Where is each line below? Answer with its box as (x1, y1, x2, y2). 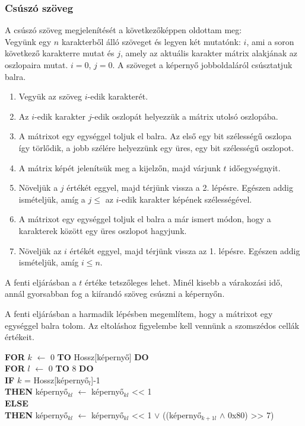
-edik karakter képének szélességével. (119, 193, 252, 205)
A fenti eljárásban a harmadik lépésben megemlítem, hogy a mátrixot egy (5, 307, 273, 319)
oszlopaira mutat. (5, 59, 68, 71)
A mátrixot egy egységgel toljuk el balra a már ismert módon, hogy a (18, 213, 271, 225)
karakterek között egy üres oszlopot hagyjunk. (18, 224, 187, 236)
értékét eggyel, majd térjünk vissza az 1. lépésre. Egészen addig (69, 244, 300, 257)
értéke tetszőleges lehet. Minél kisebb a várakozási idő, (85, 276, 282, 288)
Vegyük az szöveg (18, 90, 82, 103)
